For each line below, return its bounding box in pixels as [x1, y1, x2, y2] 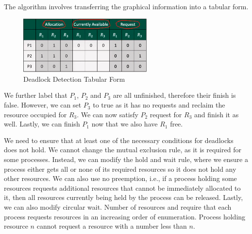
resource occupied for [4, 109, 67, 119]
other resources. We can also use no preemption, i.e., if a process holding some [4, 173, 237, 183]
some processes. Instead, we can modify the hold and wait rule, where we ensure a [4, 154, 248, 164]
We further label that [4, 90, 67, 100]
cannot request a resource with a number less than [36, 221, 187, 231]
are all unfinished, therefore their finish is [113, 90, 236, 100]
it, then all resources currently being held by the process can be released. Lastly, [4, 192, 243, 202]
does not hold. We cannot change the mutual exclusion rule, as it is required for [4, 144, 241, 155]
